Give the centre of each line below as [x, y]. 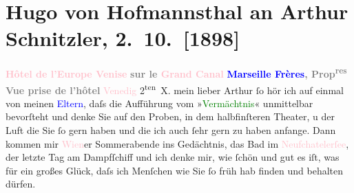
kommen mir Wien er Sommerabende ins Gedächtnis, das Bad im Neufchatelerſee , [177, 143]
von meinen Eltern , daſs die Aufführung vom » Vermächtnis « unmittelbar [159, 103]
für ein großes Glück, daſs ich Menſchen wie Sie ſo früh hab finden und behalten [175, 170]
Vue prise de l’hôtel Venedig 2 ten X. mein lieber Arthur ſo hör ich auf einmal [175, 89]
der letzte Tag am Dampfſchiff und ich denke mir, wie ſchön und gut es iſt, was [173, 157]
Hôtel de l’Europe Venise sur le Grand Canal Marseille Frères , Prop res [176, 72]
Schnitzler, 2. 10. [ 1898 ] [123, 38]
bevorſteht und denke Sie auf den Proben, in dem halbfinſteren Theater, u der [170, 116]
